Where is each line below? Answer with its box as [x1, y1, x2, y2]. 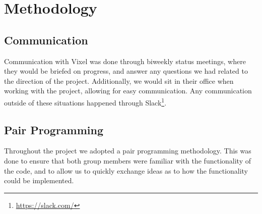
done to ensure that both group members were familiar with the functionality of [4, 155, 251, 166]
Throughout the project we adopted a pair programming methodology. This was [4, 145, 251, 156]
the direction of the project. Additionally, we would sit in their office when [4, 75, 234, 86]
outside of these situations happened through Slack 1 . [4, 95, 167, 108]
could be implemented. [4, 175, 74, 186]
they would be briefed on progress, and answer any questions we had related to [4, 66, 248, 76]
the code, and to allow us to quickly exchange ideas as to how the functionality [4, 165, 248, 176]
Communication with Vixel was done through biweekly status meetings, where [4, 56, 246, 66]
